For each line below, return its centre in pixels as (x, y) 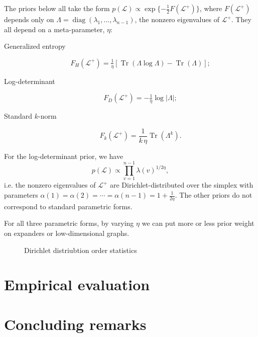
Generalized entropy (35, 46)
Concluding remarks (75, 324)
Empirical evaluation (77, 284)
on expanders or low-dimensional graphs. (67, 233)
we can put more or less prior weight (198, 223)
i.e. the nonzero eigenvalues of (50, 185)
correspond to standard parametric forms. (68, 206)
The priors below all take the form (57, 8)
